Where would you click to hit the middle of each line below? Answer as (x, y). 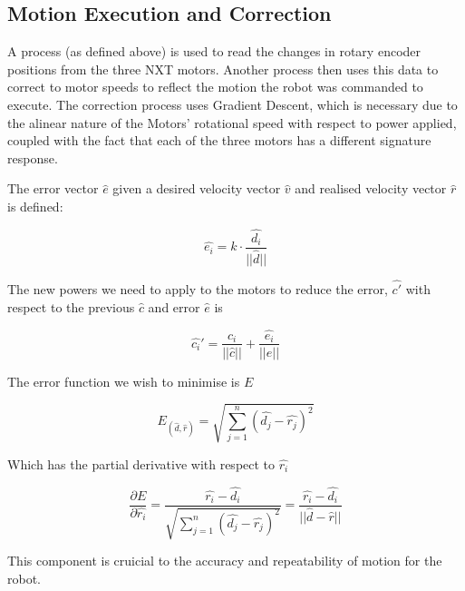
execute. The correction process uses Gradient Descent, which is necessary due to (232, 104)
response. (33, 158)
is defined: (35, 206)
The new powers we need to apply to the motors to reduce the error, (198, 289)
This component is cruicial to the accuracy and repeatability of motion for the (225, 560)
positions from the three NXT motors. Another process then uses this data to (223, 69)
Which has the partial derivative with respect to (141, 463)
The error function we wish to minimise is (124, 381)
